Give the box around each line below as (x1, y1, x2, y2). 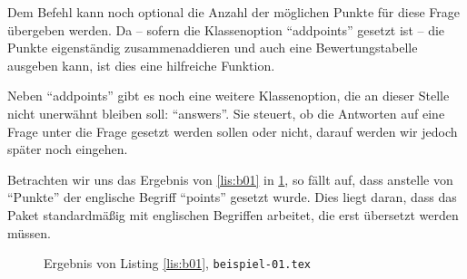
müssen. (7, 223, 51, 242)
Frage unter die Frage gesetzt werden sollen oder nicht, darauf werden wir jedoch (7, 121, 458, 140)
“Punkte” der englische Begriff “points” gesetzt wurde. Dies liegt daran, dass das (7, 188, 457, 207)
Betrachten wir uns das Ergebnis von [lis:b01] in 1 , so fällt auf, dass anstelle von (7, 169, 453, 188)
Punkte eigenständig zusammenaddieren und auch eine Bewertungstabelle (7, 38, 418, 57)
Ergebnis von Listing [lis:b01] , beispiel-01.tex (44, 254, 311, 273)
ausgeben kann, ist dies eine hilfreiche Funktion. (7, 55, 275, 74)
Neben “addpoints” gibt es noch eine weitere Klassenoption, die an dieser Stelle (7, 86, 450, 105)
